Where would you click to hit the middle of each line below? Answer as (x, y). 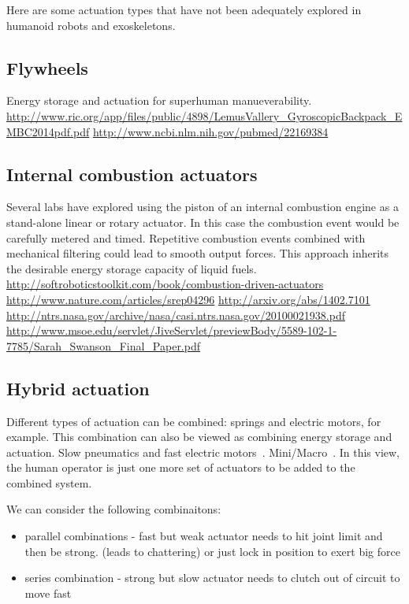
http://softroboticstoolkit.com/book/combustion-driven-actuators (165, 284)
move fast (48, 593)
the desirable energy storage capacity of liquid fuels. (132, 268)
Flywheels (47, 67)
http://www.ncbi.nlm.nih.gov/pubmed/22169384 (210, 131)
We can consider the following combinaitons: (114, 509)
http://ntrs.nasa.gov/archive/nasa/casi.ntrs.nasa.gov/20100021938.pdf (176, 315)
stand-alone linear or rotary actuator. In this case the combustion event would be (203, 222)
